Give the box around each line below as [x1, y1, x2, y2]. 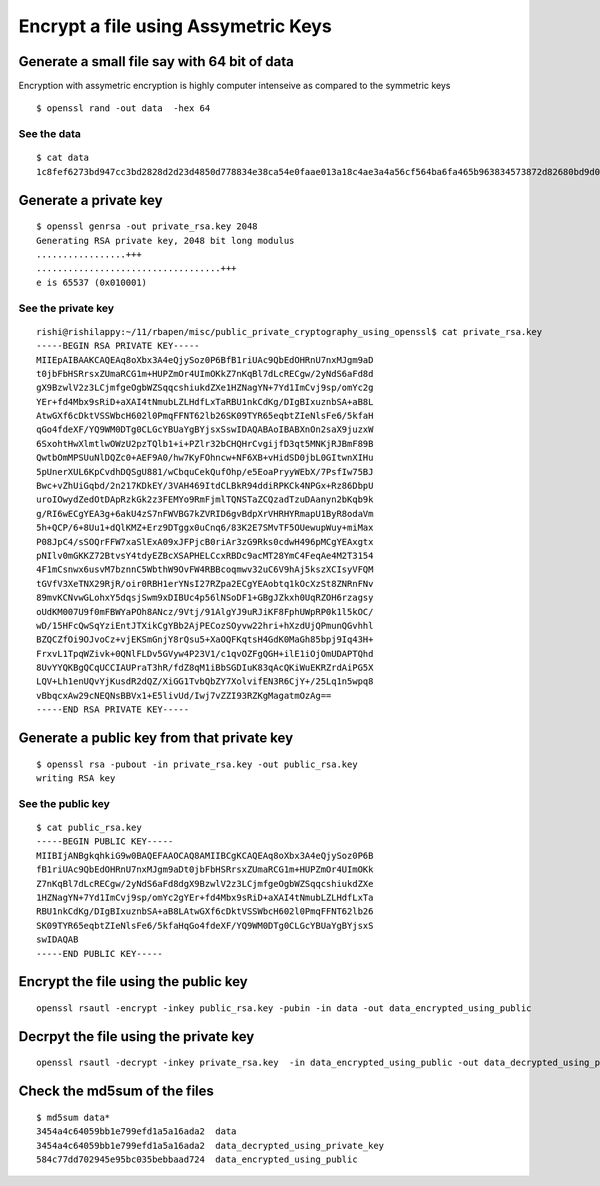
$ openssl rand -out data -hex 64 [36, 103, 211, 114]
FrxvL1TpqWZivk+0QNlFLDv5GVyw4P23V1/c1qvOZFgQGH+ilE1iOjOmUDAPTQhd [36, 648, 374, 659]
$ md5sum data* [36, 1111, 111, 1123]
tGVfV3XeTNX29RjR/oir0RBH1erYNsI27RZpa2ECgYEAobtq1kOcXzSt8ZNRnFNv [36, 578, 374, 589]
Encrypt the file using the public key [18, 973, 249, 990]
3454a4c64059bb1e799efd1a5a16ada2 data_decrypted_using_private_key [36, 1140, 385, 1151]
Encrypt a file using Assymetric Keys [18, 15, 332, 37]
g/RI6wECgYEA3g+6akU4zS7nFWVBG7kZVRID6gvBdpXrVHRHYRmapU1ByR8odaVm [36, 508, 374, 519]
